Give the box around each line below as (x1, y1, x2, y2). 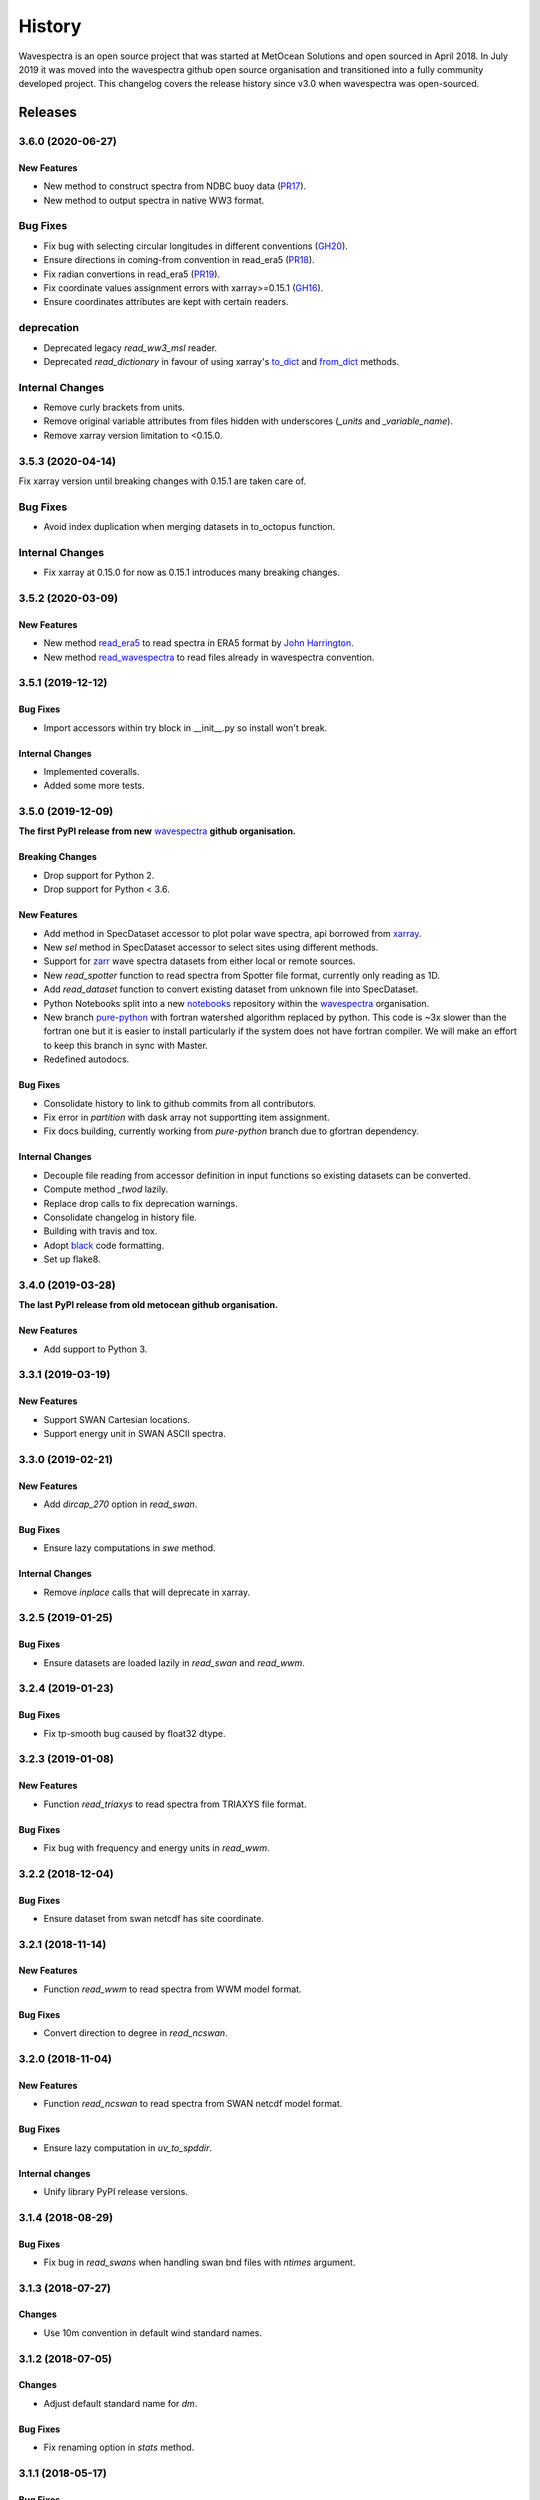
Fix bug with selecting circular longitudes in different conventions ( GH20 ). (43, 240, 349, 252)
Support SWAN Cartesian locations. (43, 1413, 190, 1425)
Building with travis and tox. (43, 1225, 158, 1237)
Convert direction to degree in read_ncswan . (43, 2027, 229, 2039)
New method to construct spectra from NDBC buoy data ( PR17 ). (43, 180, 307, 192)
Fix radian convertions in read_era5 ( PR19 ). (43, 268, 220, 280)
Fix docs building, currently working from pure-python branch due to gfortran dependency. (43, 1125, 419, 1137)
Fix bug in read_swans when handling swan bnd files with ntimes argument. (43, 2256, 356, 2268)
